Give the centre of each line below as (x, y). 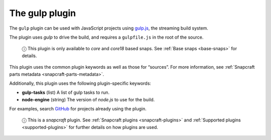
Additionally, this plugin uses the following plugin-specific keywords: (80, 83)
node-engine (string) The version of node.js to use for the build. (88, 99)
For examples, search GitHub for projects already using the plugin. (78, 109)
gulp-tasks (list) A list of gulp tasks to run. (66, 92)
